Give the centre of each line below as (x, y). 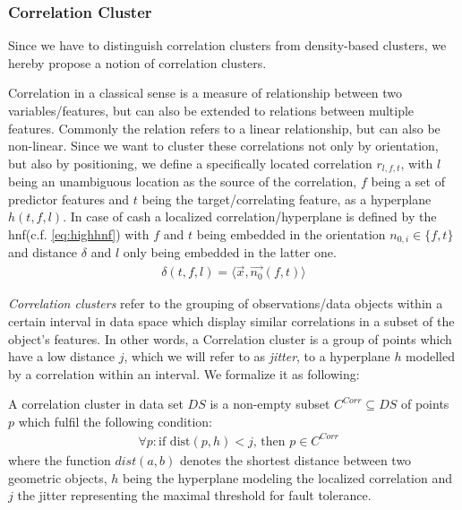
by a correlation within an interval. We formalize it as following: (184, 373)
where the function (60, 460)
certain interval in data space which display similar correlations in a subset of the (231, 320)
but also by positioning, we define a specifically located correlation (190, 163)
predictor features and (69, 199)
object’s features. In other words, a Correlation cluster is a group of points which (230, 338)
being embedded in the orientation (291, 234)
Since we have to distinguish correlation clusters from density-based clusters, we (227, 45)
